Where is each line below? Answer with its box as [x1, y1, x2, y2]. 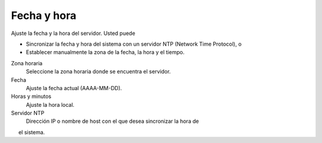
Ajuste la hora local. [26, 101, 75, 108]
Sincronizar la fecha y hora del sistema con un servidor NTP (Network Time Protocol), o [26, 40, 241, 47]
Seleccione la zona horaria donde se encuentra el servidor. [26, 68, 171, 75]
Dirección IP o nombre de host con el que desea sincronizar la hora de [26, 117, 199, 125]
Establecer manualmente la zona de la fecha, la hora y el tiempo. [26, 49, 185, 56]
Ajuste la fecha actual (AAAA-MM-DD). [26, 84, 122, 91]
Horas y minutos [11, 93, 52, 100]
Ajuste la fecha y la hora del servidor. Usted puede [11, 30, 135, 37]
